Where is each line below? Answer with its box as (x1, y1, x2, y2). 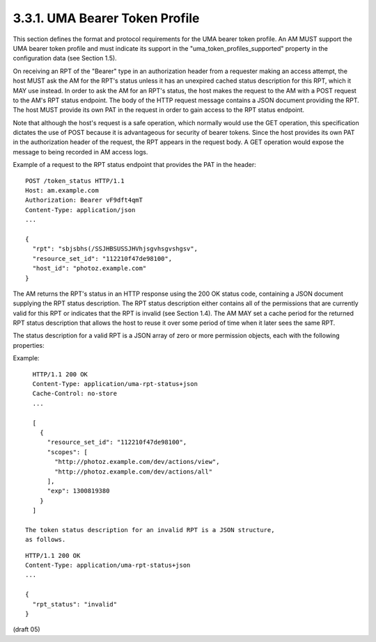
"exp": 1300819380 (47, 487, 110, 495)
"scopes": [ (47, 448, 88, 456)
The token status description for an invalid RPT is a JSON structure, (25, 526, 275, 533)
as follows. (25, 536, 66, 544)
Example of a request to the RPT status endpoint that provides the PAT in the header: (13, 161, 257, 169)
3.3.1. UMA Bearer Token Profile (13, 10, 200, 26)
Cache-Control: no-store (32, 390, 118, 398)
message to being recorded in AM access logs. (13, 147, 148, 156)
